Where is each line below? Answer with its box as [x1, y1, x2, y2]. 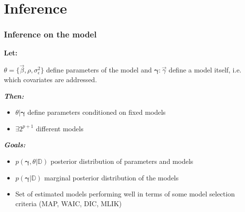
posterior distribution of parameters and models [50, 156, 193, 166]
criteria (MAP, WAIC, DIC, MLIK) [15, 198, 122, 208]
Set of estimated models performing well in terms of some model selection [15, 189, 235, 199]
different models [35, 123, 84, 133]
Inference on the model [4, 28, 97, 40]
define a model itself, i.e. [169, 65, 242, 75]
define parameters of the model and [46, 65, 152, 75]
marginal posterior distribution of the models [44, 172, 179, 182]
